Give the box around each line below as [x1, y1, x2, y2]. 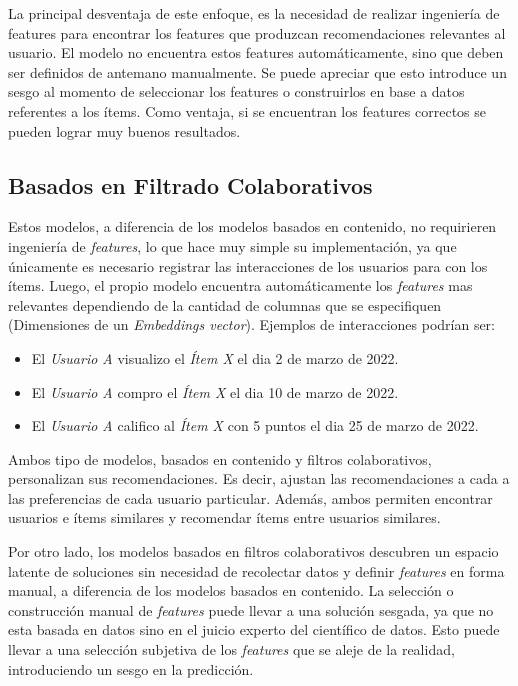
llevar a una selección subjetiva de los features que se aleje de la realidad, [8, 639, 455, 660]
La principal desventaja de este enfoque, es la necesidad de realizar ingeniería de [8, 3, 500, 23]
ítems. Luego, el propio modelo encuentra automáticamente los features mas [8, 275, 473, 296]
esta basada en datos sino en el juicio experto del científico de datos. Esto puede [8, 619, 500, 640]
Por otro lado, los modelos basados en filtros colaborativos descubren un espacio [8, 541, 499, 562]
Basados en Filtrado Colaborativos [8, 169, 373, 200]
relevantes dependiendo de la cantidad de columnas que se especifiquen [8, 294, 442, 315]
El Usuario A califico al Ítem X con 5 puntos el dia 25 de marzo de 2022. [31, 415, 479, 436]
